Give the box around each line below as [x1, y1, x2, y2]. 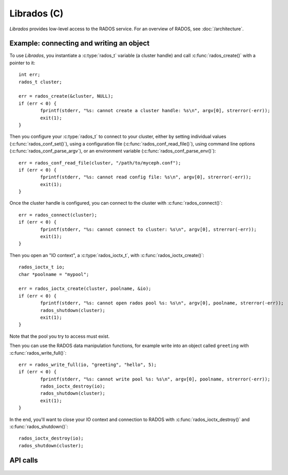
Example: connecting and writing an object [9, 39, 150, 48]
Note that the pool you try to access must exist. [9, 333, 110, 339]
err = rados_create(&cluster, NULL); [18, 93, 114, 99]
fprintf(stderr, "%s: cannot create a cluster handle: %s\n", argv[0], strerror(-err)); [40, 108, 271, 114]
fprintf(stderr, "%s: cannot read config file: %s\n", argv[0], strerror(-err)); [40, 174, 252, 180]
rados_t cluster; [18, 79, 62, 85]
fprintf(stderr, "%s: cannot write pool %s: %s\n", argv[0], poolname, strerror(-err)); [40, 376, 271, 382]
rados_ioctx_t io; [18, 264, 65, 270]
